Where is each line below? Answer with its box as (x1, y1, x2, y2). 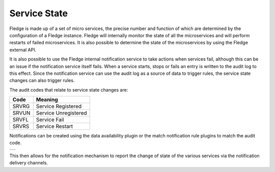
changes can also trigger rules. (9, 77, 75, 83)
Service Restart (36, 123, 73, 130)
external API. (9, 46, 37, 53)
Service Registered (36, 103, 82, 110)
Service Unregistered (36, 109, 88, 117)
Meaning (36, 96, 58, 103)
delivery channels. (9, 160, 48, 166)
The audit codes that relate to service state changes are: (9, 87, 128, 93)
